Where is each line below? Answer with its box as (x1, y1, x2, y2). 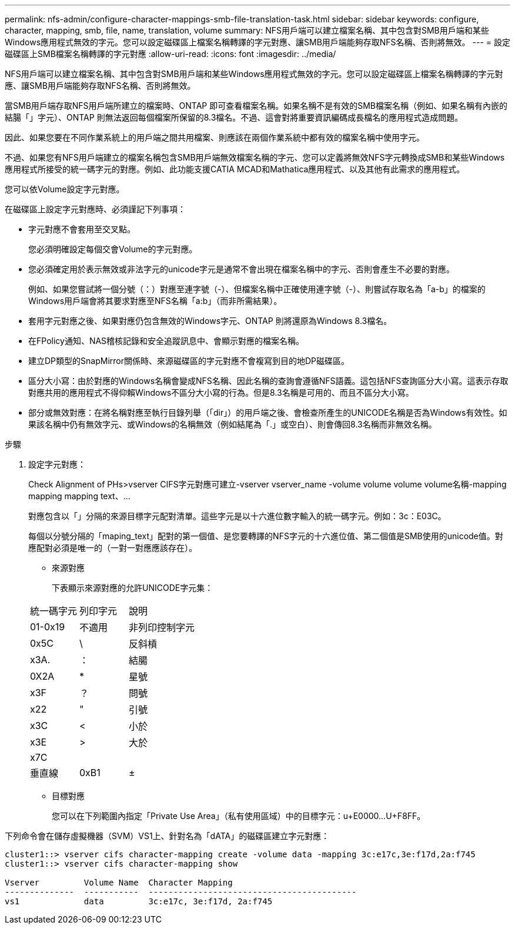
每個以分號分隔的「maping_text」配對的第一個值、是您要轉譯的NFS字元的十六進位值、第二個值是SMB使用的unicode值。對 (28, 531, 503, 541)
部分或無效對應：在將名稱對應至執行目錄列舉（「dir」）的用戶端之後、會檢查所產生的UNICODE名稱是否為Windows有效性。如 (28, 407, 507, 417)
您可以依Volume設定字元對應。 (5, 184, 125, 194)
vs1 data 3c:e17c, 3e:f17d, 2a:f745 (5, 897, 273, 906)
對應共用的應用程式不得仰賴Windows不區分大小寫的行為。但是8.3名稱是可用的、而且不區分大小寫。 (28, 387, 414, 397)
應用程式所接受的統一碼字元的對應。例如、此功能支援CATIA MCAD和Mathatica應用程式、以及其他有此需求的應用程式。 (5, 164, 465, 174)
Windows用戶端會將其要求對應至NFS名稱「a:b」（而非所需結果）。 (28, 296, 282, 306)
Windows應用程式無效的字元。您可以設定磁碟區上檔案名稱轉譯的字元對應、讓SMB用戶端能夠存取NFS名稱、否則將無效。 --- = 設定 (5, 37, 510, 47)
